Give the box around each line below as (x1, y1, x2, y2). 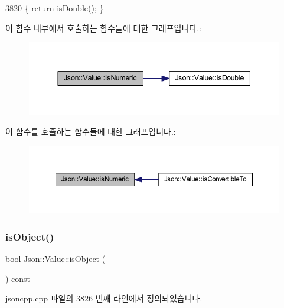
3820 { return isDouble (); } (5, 2, 104, 14)
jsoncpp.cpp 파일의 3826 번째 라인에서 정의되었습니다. (5, 292, 203, 304)
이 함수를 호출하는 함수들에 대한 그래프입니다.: (5, 125, 176, 138)
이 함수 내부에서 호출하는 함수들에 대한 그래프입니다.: (5, 21, 201, 34)
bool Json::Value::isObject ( (5, 252, 106, 265)
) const (5, 272, 31, 284)
